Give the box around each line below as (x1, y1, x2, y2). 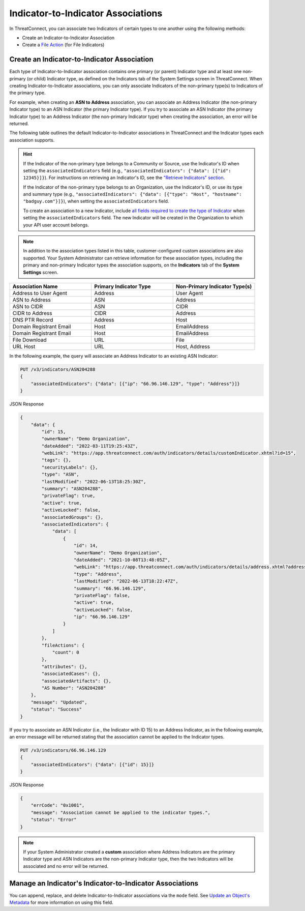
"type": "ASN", (41, 472, 80, 478)
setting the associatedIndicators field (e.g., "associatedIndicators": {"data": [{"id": (23, 167, 231, 173)
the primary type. (9, 90, 46, 96)
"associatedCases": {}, (41, 671, 101, 677)
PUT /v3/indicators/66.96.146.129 (20, 747, 106, 753)
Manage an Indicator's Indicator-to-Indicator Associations (9, 879, 198, 888)
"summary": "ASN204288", (41, 486, 104, 492)
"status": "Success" (30, 707, 82, 712)
